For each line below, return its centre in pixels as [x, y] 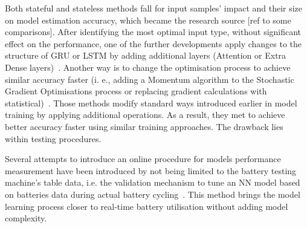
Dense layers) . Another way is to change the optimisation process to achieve [148, 67]
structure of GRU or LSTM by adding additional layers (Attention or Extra [146, 55]
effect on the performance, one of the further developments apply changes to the [153, 43]
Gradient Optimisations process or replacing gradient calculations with [136, 91]
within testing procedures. [53, 138]
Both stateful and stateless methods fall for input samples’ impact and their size [154, 8]
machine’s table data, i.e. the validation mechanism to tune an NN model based [153, 182]
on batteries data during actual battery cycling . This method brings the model [153, 194]
